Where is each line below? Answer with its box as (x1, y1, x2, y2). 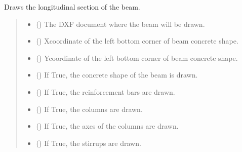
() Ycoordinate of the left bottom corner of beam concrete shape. (36, 52, 238, 63)
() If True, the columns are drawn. (36, 103, 143, 114)
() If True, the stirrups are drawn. (36, 137, 141, 148)
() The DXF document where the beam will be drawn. (36, 18, 205, 29)
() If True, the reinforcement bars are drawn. (36, 86, 175, 97)
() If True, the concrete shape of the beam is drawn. (36, 69, 198, 80)
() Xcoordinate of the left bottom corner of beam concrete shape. (36, 35, 238, 46)
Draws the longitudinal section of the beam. (4, 2, 140, 12)
